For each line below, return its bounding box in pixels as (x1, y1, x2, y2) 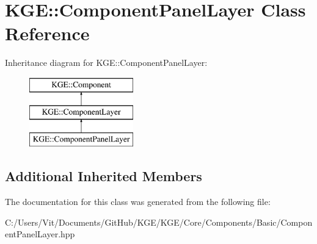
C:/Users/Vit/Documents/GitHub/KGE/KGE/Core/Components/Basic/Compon (5, 215, 313, 228)
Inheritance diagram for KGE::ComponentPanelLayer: (5, 56, 208, 69)
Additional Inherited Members (5, 167, 202, 185)
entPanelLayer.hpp (5, 228, 75, 240)
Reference (5, 21, 90, 46)
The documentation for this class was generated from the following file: (5, 195, 271, 208)
